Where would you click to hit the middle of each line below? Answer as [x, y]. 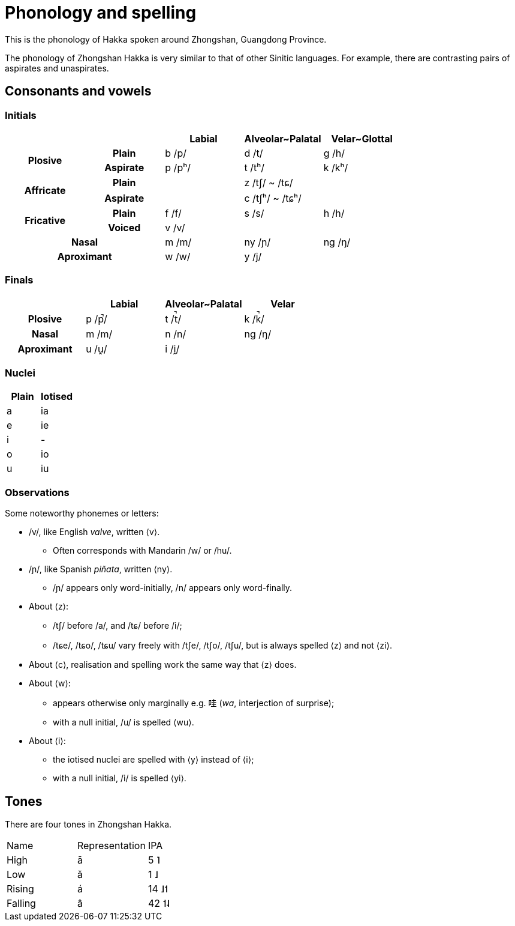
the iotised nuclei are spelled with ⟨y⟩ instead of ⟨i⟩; [153, 760]
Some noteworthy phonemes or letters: [82, 513]
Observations [37, 492]
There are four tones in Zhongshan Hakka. [88, 825]
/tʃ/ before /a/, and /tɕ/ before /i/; [118, 626]
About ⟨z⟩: [49, 607]
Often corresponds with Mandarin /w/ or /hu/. [142, 551]
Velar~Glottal [362, 138]
